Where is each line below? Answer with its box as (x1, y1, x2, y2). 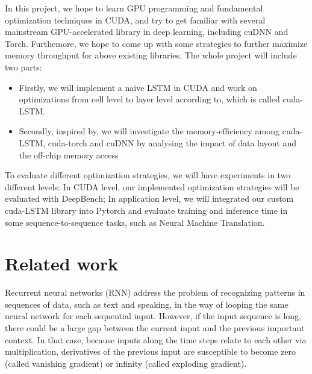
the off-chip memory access (19, 148, 119, 161)
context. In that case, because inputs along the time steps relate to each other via (5, 333, 307, 346)
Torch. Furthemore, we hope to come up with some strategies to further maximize (5, 37, 308, 49)
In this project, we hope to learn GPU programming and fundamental (5, 2, 263, 14)
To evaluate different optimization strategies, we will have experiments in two (5, 169, 291, 181)
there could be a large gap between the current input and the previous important (5, 322, 305, 334)
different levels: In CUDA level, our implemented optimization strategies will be (5, 180, 299, 193)
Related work (5, 251, 119, 276)
